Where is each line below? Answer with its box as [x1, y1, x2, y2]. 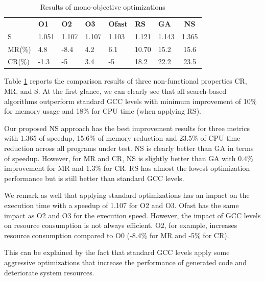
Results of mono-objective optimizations [40, 2, 165, 12]
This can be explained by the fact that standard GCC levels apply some [4, 247, 230, 258]
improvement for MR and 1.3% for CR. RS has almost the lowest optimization [4, 163, 250, 173]
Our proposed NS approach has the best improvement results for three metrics [4, 122, 250, 133]
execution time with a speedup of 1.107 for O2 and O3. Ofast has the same [4, 200, 239, 210]
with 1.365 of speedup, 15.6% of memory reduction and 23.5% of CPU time [4, 133, 240, 143]
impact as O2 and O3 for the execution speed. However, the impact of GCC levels [4, 210, 261, 220]
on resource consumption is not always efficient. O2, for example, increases [4, 220, 237, 231]
